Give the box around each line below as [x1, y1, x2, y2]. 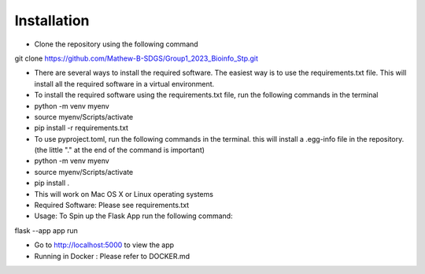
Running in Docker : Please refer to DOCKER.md [34, 251, 190, 261]
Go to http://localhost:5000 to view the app [34, 240, 175, 250]
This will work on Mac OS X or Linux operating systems [34, 189, 214, 198]
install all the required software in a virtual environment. [34, 79, 215, 88]
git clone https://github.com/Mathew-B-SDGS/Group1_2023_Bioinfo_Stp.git [14, 54, 259, 63]
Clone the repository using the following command [34, 39, 198, 49]
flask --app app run [14, 225, 79, 235]
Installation [14, 12, 90, 29]
